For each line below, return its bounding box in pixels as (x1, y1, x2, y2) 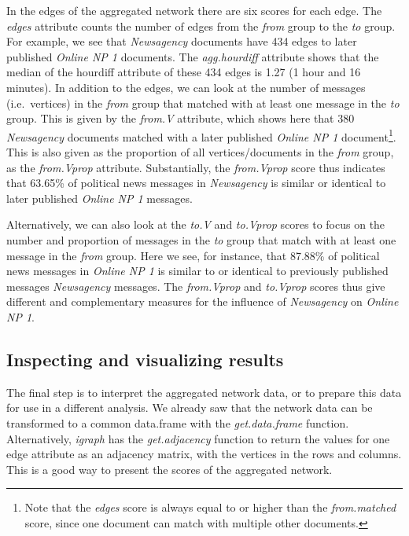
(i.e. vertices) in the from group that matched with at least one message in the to (6, 94, 400, 111)
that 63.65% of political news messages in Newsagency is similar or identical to (6, 174, 386, 191)
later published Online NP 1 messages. (6, 189, 193, 206)
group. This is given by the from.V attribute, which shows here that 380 (6, 110, 355, 127)
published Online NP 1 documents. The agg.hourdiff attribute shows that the (6, 48, 379, 64)
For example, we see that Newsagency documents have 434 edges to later (6, 33, 357, 50)
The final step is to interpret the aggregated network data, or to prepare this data (6, 384, 402, 400)
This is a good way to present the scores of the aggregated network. (6, 461, 333, 477)
